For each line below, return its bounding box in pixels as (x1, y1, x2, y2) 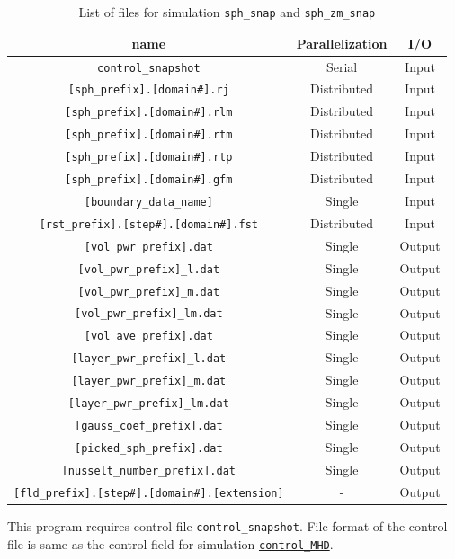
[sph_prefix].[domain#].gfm (65, 173, 233, 187)
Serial (326, 57, 358, 75)
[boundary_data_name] (84, 195, 213, 209)
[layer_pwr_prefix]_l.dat (71, 352, 227, 366)
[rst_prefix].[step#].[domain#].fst (39, 217, 259, 231)
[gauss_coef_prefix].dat (75, 420, 223, 432)
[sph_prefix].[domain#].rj (67, 84, 229, 97)
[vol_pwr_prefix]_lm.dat (75, 307, 223, 321)
